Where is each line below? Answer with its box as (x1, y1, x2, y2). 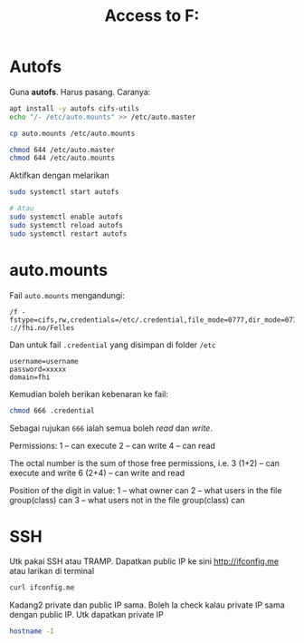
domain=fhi (9, 373, 51, 382)
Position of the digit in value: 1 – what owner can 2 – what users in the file (9, 484, 282, 495)
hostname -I (9, 627, 54, 636)
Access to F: (104, 5, 200, 26)
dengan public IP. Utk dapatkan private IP (9, 609, 165, 620)
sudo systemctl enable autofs (9, 212, 124, 222)
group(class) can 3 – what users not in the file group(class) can (9, 494, 246, 505)
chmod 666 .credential (9, 405, 95, 415)
